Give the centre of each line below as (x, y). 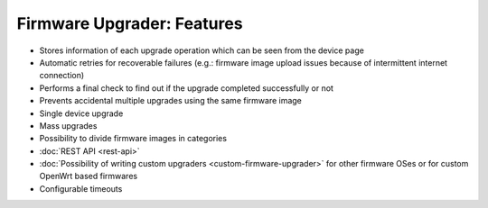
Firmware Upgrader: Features (130, 23)
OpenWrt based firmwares (89, 176)
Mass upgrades (68, 125)
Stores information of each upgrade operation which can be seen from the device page (202, 50)
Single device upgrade (81, 113)
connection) (62, 76)
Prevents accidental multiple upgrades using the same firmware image (171, 101)
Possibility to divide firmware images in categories (133, 139)
